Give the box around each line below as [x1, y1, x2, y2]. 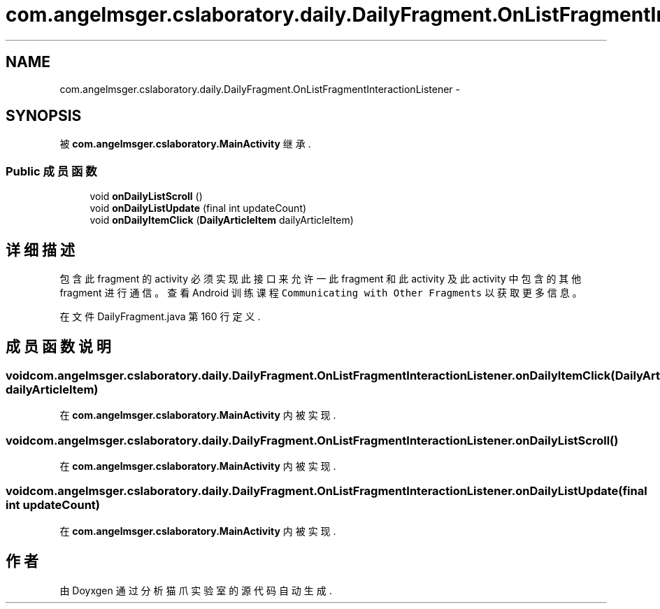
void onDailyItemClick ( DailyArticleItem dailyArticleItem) [89, 214, 354, 227]
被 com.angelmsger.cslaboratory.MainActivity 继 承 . [59, 138, 311, 150]
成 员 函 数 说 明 [6, 338, 111, 356]
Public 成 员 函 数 [6, 164, 97, 178]
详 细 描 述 [6, 241, 75, 259]
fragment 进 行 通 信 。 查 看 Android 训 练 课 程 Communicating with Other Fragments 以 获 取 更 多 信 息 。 [59, 287, 582, 299]
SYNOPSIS [6, 107, 82, 125]
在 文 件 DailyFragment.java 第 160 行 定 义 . [59, 310, 261, 323]
